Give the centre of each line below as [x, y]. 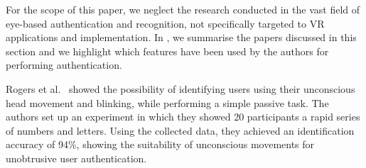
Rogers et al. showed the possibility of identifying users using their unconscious [181, 88]
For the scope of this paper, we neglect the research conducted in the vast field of [183, 9]
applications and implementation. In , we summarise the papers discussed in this [181, 37]
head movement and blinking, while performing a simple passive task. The [167, 102]
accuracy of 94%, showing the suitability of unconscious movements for [160, 144]
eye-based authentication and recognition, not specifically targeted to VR [165, 23]
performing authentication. [64, 65]
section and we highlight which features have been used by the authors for [167, 51]
